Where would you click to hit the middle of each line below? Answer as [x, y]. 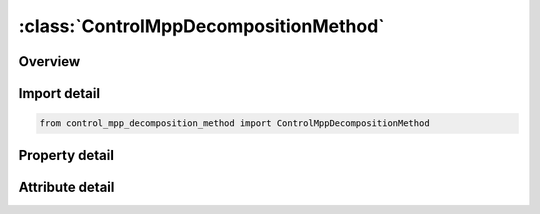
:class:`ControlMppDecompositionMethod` [201, 26]
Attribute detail [66, 186]
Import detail [59, 93]
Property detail [66, 155]
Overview [49, 61]
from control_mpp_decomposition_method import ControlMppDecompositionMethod [234, 123]
